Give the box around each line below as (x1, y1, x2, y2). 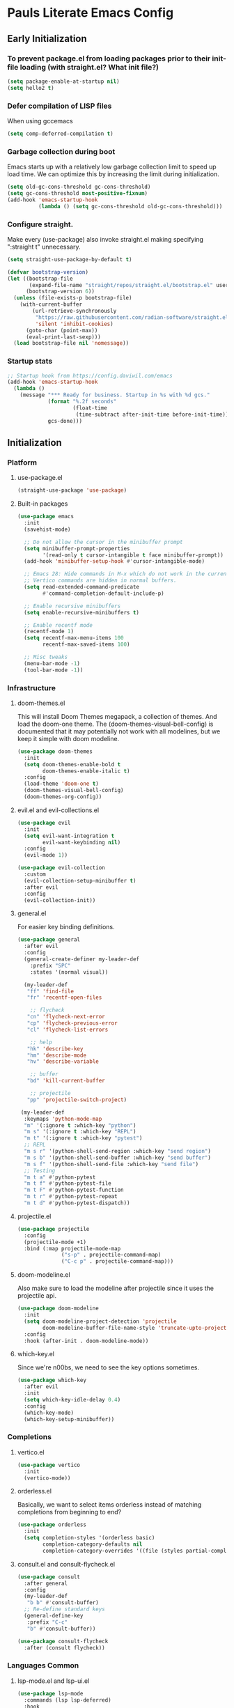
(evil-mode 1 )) (24, 852, 68, 859)
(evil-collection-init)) (24, 896, 96, 903)
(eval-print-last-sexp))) (25, 333, 101, 341)
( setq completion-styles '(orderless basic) (24, 1535, 155, 1542)
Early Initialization (7, 33, 87, 45)
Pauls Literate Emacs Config (7, 5, 174, 21)
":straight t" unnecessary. (7, 242, 81, 251)
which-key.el (17, 1350, 54, 1358)
